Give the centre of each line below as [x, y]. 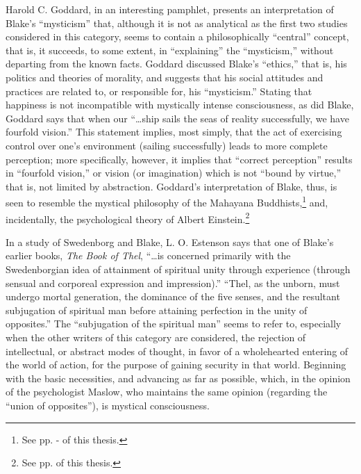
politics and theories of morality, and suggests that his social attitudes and [165, 77]
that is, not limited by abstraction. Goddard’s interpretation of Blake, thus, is [171, 186]
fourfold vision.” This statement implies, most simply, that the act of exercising [174, 132]
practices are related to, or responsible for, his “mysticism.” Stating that [159, 91]
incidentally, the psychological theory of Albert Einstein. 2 [128, 218]
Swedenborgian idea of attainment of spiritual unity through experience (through [178, 269]
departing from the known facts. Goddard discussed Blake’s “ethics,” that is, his [176, 64]
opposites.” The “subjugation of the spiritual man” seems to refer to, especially [174, 324]
